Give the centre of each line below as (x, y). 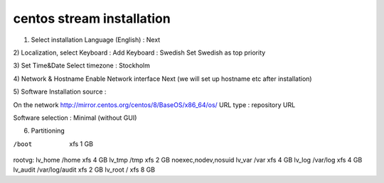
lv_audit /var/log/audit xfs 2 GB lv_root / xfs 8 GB (84, 170)
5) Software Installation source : (60, 91)
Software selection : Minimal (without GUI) (75, 118)
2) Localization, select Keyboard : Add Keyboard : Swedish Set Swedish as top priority (139, 52)
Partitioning (48, 131)
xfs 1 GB (81, 144)
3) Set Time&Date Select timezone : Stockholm (82, 66)
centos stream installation (92, 18)
